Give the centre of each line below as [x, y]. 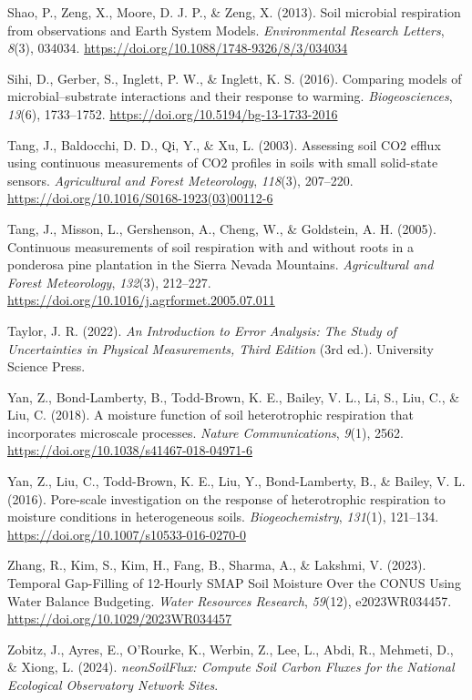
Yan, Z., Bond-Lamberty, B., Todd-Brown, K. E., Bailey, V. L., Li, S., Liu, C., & [234, 396]
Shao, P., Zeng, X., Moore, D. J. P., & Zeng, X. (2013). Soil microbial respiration [234, 12]
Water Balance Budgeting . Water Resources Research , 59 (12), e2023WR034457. [230, 600]
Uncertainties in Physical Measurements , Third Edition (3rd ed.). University [221, 348]
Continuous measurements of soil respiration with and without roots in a [210, 246]
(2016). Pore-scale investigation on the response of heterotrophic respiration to [226, 498]
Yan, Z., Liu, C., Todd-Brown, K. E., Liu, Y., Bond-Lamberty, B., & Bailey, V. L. [236, 481]
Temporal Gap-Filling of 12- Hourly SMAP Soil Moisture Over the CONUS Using [234, 583]
